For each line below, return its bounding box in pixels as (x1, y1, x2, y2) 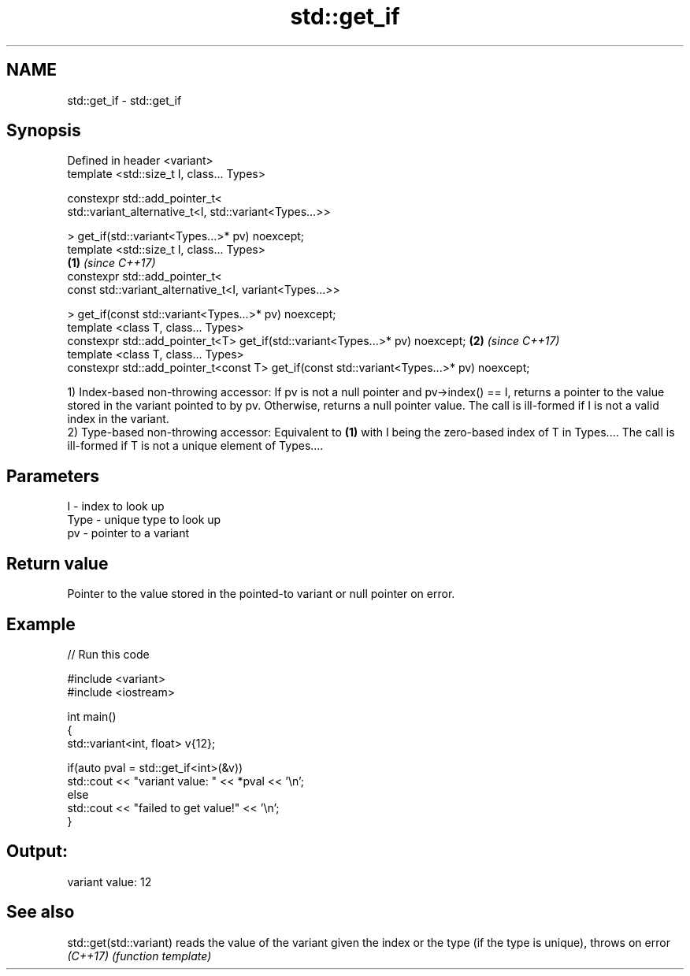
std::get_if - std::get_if (67, 93, 182, 107)
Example (6, 614, 76, 634)
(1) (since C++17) (67, 256, 156, 270)
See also (6, 902, 75, 922)
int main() (67, 709, 117, 723)
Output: (6, 841, 68, 862)
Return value (6, 553, 109, 573)
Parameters (6, 466, 99, 486)
